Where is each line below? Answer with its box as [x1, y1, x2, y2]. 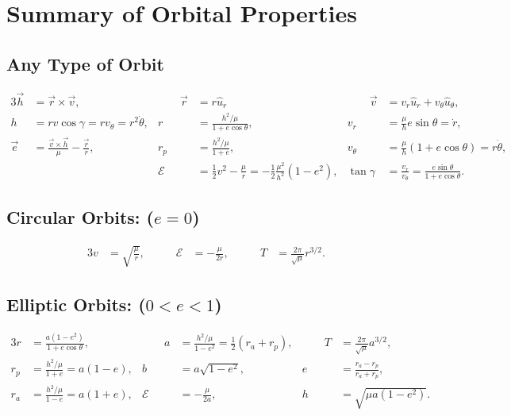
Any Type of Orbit [6, 51, 164, 75]
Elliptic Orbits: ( [6, 292, 146, 317]
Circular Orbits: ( [6, 205, 154, 229]
